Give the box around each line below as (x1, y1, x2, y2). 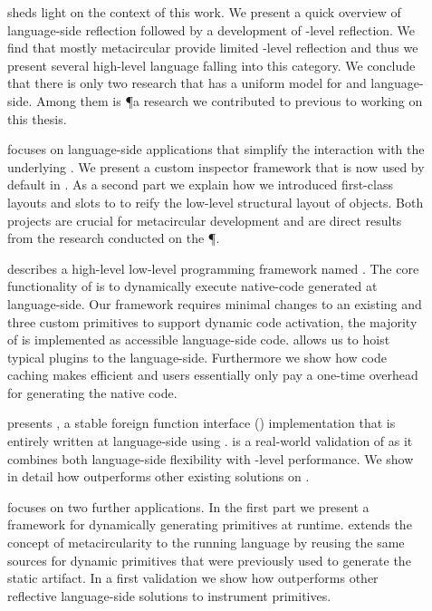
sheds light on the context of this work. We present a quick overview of (7, 3, 401, 21)
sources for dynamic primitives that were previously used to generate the (7, 550, 411, 569)
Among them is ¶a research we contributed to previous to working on (35, 91, 423, 110)
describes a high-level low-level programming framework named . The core (7, 258, 419, 277)
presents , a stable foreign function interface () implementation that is (7, 413, 396, 432)
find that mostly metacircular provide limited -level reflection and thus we (7, 38, 418, 57)
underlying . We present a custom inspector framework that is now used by (7, 157, 425, 176)
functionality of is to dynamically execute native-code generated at (7, 276, 378, 296)
